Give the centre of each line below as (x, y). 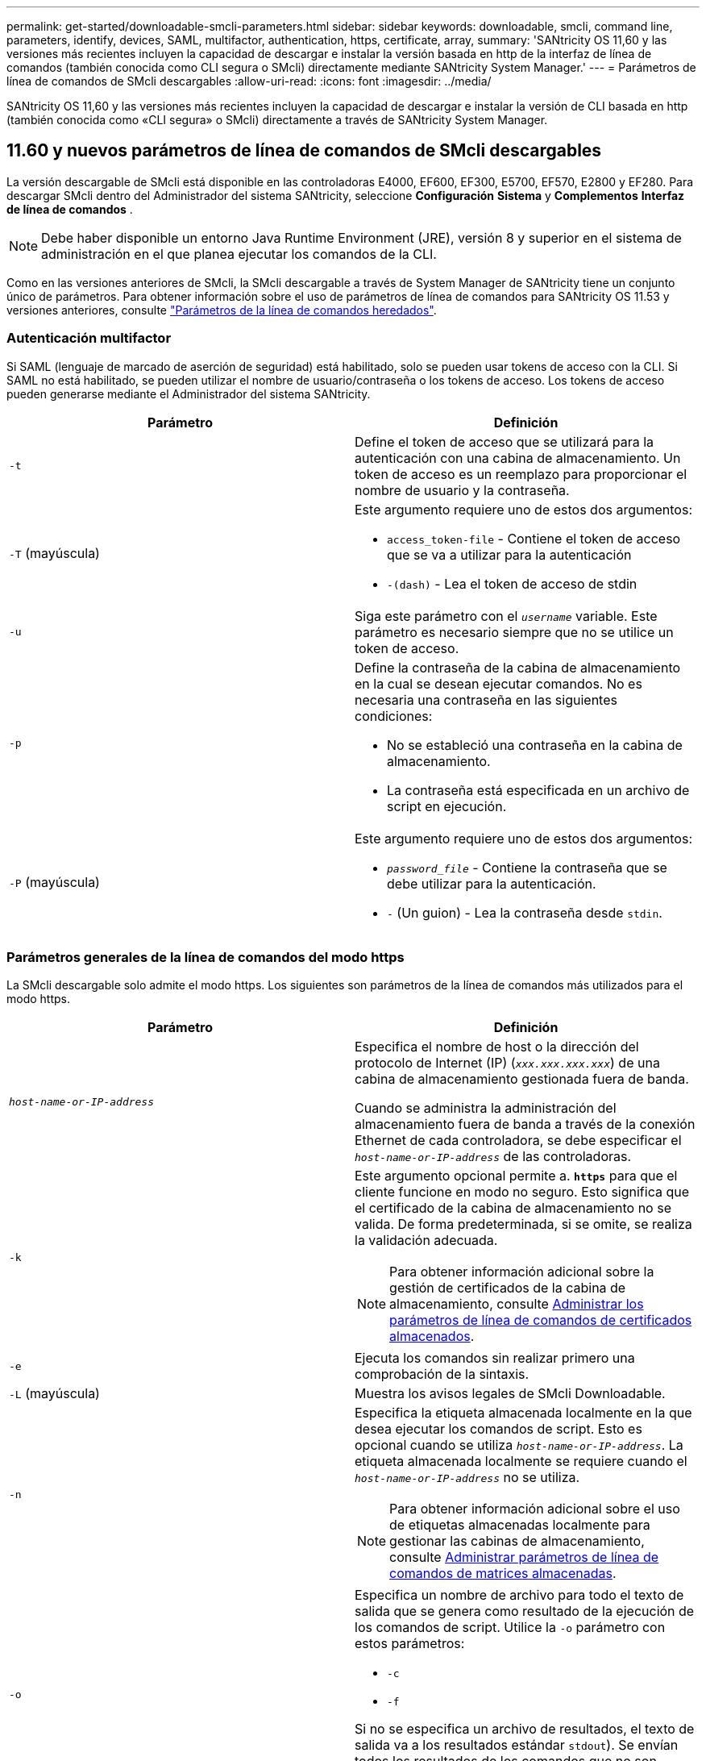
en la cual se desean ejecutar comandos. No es (498, 683)
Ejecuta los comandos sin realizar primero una (495, 1358)
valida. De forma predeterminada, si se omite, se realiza (523, 1224)
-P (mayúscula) (54, 882)
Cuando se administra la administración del (486, 1108)
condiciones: (394, 716)
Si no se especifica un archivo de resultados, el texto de (525, 1729)
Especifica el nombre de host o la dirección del (497, 1047)
